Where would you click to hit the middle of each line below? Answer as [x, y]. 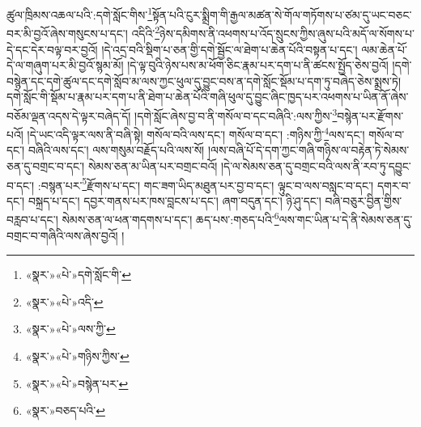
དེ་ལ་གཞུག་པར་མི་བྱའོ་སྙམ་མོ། [65, 65]
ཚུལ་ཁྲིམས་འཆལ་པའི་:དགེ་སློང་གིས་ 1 [80, 13]
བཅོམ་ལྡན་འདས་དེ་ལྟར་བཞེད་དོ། [69, 115]
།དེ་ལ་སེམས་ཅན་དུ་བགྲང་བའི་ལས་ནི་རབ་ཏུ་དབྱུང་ [316, 165]
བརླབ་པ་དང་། [32, 220]
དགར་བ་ [394, 185]
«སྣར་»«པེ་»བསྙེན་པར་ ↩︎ [77, 383]
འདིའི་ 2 [146, 32]
